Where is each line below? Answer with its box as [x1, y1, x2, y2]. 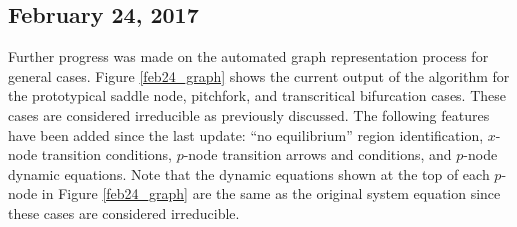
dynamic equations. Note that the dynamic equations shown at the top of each [8, 163, 490, 184]
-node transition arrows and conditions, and [183, 144, 452, 165]
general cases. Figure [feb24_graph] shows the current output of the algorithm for [8, 65, 510, 86]
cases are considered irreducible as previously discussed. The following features [8, 104, 490, 125]
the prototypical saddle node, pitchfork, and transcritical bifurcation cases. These [8, 85, 507, 106]
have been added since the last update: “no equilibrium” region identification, [8, 124, 484, 145]
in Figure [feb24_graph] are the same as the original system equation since [41, 183, 501, 204]
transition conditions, [41, 144, 172, 165]
